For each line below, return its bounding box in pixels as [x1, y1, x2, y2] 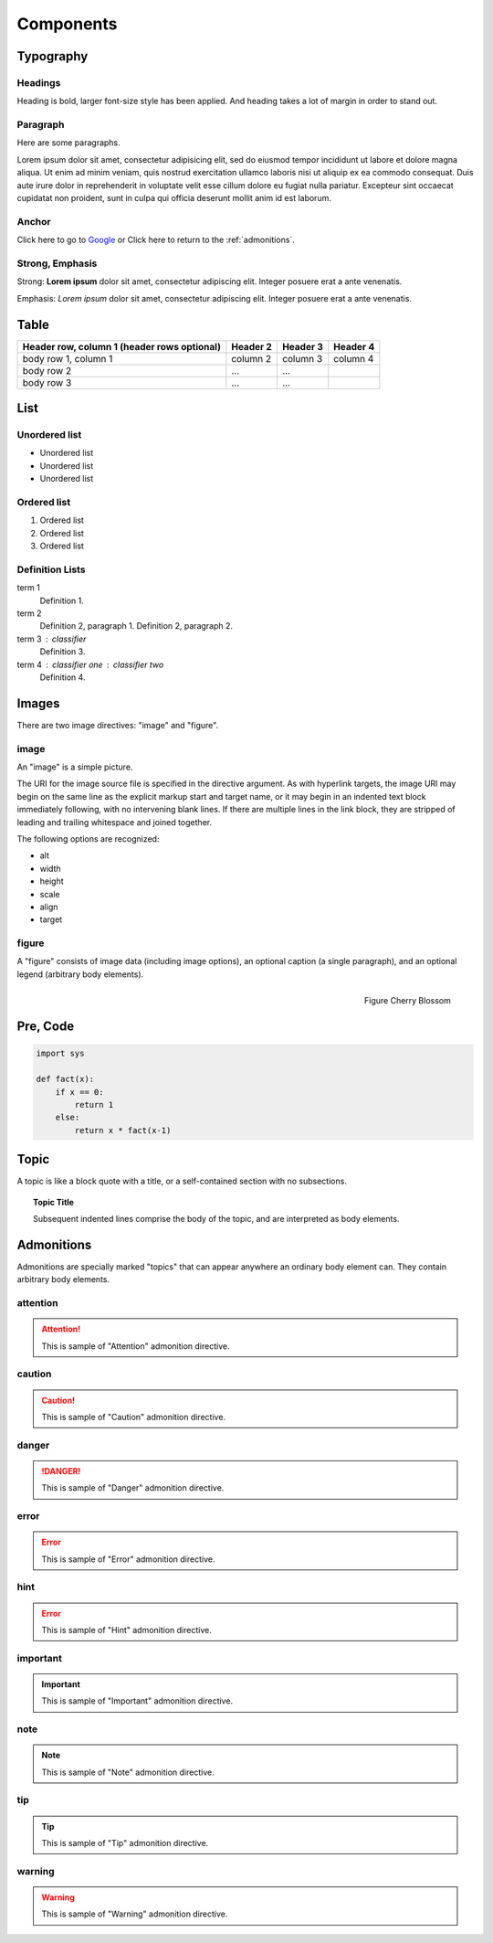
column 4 [333, 352, 374, 365]
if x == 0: [55, 1087, 104, 1097]
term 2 [16, 608, 42, 619]
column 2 [231, 352, 272, 365]
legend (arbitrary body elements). [16, 969, 144, 980]
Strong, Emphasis [16, 257, 98, 270]
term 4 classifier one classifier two [16, 659, 164, 670]
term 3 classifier [16, 633, 87, 644]
